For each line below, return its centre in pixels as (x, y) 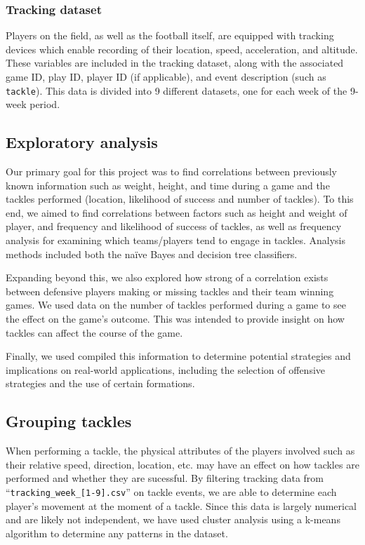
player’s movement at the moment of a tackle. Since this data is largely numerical (181, 505)
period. (45, 104)
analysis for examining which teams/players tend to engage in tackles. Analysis (175, 240)
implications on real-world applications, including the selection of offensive (166, 369)
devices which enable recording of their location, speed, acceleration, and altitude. (182, 49)
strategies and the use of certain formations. (100, 383)
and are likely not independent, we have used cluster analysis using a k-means (173, 519)
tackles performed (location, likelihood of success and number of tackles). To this (180, 199)
